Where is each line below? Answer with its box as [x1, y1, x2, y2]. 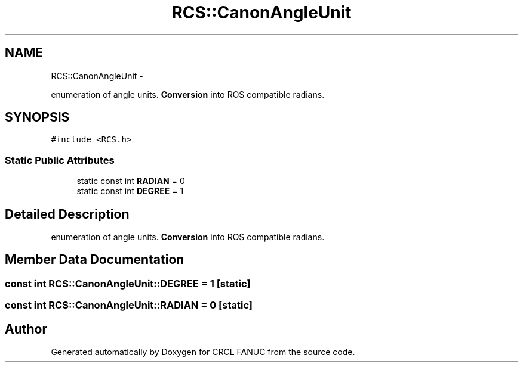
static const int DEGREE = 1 [76, 186, 184, 197]
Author [5, 321, 47, 337]
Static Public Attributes [5, 154, 115, 166]
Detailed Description [5, 206, 130, 222]
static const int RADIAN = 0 [76, 176, 185, 186]
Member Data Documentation [5, 252, 184, 268]
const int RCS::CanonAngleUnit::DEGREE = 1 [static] [5, 277, 251, 290]
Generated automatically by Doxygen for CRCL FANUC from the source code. [51, 347, 355, 357]
